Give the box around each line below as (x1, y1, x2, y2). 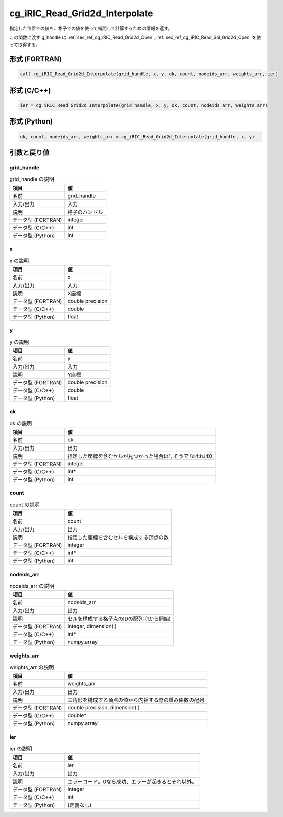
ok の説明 (9, 420, 32, 427)
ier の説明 (9, 745, 32, 752)
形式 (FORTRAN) (9, 55, 62, 63)
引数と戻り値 (9, 148, 50, 157)
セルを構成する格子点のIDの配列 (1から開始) (67, 615, 171, 622)
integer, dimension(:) (67, 623, 117, 630)
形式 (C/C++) (9, 86, 51, 95)
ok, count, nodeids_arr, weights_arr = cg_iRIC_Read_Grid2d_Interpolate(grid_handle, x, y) (20, 134, 255, 139)
